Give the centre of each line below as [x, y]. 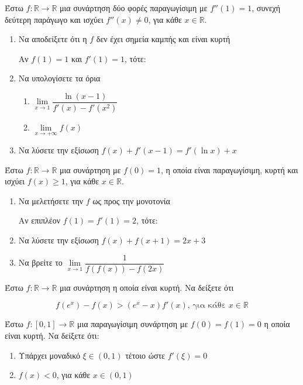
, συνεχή [266, 8]
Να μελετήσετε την [51, 200]
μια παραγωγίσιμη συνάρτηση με [132, 324]
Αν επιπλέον [39, 220]
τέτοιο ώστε [145, 355]
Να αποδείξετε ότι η [53, 39]
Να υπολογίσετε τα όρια [59, 78]
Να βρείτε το [40, 262]
